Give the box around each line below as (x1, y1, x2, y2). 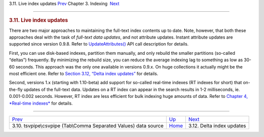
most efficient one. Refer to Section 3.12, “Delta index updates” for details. (9, 71, 158, 76)
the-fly (9, 86, 23, 92)
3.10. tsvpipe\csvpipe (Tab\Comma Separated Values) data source (12, 122, 164, 129)
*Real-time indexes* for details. (9, 100, 73, 106)
